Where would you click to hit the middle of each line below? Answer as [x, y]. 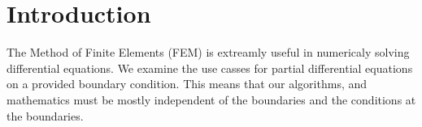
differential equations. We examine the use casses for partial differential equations [210, 68]
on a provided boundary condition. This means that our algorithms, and [187, 84]
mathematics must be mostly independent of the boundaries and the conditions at [211, 99]
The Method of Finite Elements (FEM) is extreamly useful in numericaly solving [208, 52]
